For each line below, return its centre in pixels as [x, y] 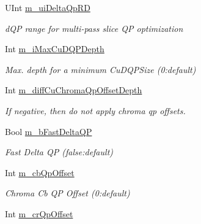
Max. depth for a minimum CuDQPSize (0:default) [100, 69]
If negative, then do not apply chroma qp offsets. [95, 110]
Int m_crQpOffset [39, 213]
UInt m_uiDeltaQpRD [48, 7]
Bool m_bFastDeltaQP [49, 131]
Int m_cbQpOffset [40, 172]
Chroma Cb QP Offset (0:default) [68, 193]
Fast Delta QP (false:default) [59, 152]
